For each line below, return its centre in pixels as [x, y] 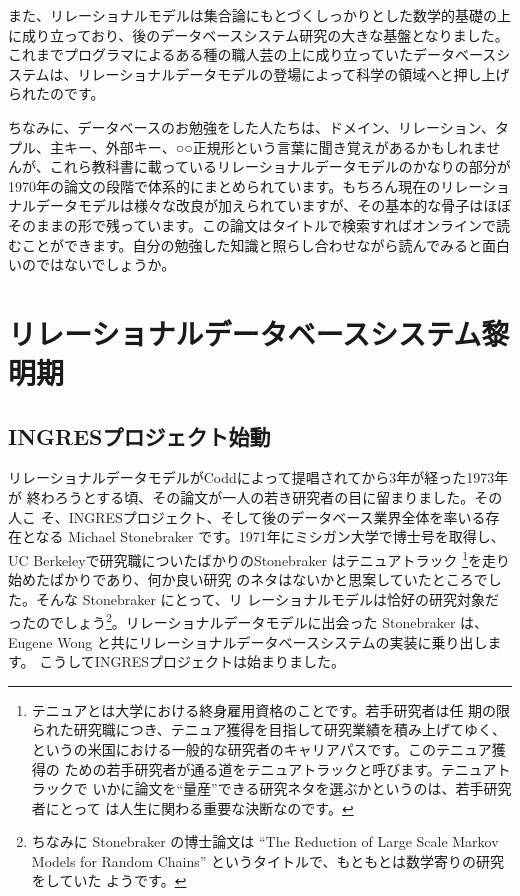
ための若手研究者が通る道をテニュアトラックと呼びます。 [252, 768]
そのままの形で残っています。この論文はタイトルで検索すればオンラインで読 [259, 224]
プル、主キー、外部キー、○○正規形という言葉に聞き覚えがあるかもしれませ [254, 146]
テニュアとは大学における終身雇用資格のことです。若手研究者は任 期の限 [271, 709]
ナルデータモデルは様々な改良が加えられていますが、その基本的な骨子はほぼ [260, 205]
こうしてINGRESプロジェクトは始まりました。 [192, 661]
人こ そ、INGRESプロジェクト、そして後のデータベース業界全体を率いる [247, 516]
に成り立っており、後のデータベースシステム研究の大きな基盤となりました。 [258, 34]
